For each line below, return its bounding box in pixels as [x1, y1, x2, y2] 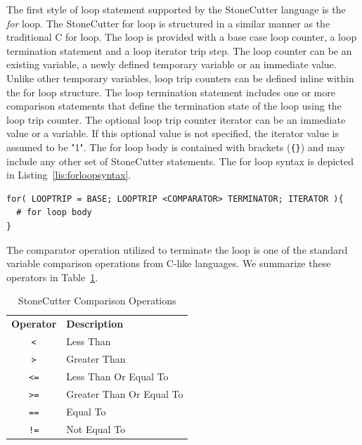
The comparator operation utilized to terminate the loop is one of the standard [6, 242, 348, 257]
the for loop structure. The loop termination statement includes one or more [6, 84, 335, 99]
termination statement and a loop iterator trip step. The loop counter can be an [6, 43, 352, 58]
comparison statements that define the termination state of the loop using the [6, 98, 342, 113]
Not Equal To [66, 421, 126, 436]
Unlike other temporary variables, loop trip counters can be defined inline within [6, 70, 354, 85]
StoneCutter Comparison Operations [18, 293, 176, 308]
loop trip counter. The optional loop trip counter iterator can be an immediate [6, 112, 346, 127]
